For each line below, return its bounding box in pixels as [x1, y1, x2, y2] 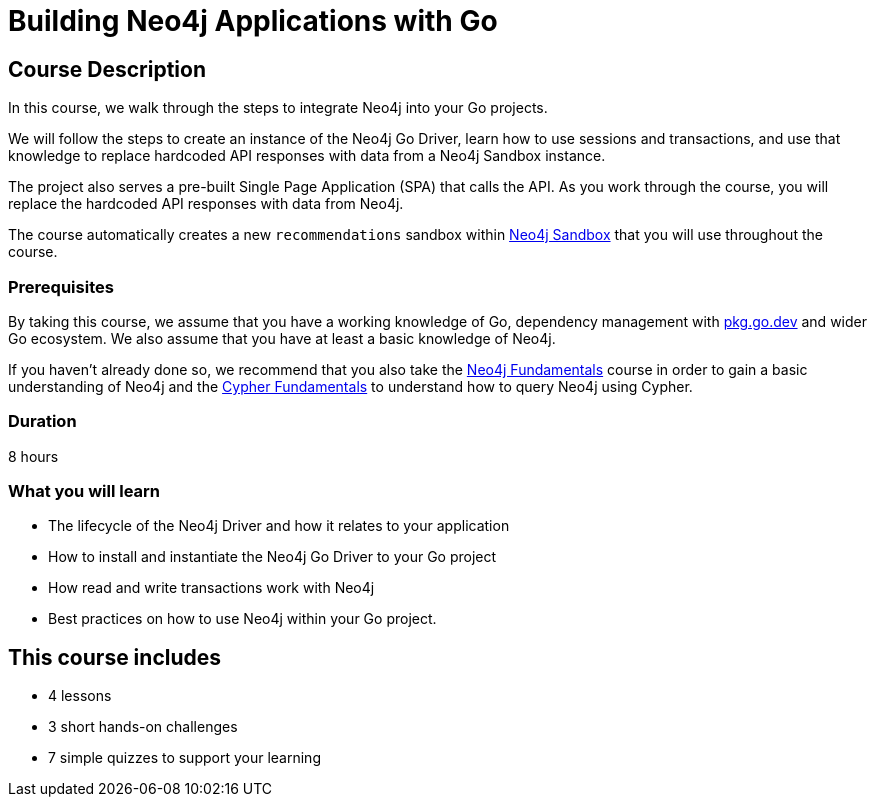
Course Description [8, 56, 206, 82]
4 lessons [48, 687, 112, 705]
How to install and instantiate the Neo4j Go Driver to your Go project [48, 548, 497, 566]
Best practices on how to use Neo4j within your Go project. [48, 610, 437, 628]
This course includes [8, 644, 222, 670]
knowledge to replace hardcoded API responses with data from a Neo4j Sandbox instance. [8, 147, 606, 165]
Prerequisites [8, 276, 114, 297]
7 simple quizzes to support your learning [48, 749, 321, 767]
